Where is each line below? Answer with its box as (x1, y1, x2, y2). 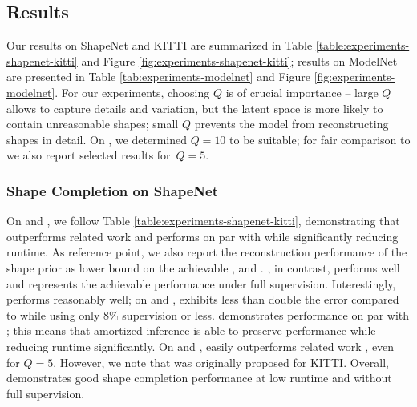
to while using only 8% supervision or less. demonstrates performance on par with (6, 306, 410, 323)
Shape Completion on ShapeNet (6, 180, 218, 200)
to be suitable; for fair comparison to (229, 131, 411, 147)
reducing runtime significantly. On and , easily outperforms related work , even (6, 337, 395, 354)
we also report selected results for (6, 147, 171, 163)
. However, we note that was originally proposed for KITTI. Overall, (53, 353, 389, 370)
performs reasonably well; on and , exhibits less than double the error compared (6, 291, 399, 308)
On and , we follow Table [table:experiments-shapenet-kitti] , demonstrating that (6, 212, 400, 229)
